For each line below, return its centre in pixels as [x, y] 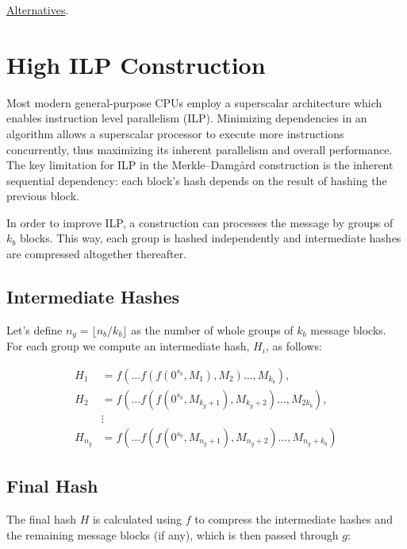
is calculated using [137, 519]
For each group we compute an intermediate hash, [128, 346]
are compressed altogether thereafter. [97, 254]
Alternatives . [38, 10]
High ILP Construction [136, 64]
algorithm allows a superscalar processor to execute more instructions [175, 133]
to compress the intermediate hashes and [294, 519]
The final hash [41, 519]
